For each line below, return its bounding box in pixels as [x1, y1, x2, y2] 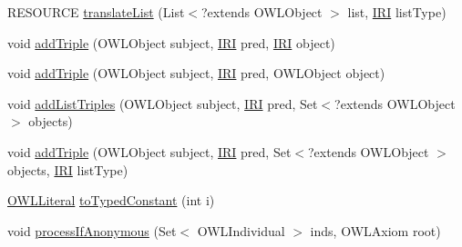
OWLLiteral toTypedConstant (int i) [7, 191, 215, 210]
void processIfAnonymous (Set [7, 221, 177, 240]
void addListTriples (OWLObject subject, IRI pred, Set [7, 94, 318, 113]
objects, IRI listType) [7, 160, 128, 179]
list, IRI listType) [347, 3, 447, 21]
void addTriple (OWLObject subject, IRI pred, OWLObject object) [7, 64, 385, 83]
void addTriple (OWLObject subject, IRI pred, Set [7, 142, 292, 161]
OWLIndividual [197, 221, 285, 240]
